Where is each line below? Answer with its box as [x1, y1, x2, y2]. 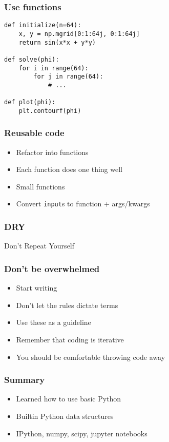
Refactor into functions [16, 146, 89, 157]
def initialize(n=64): [4, 22, 81, 29]
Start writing [16, 282, 57, 293]
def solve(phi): [4, 55, 59, 63]
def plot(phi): [4, 99, 56, 106]
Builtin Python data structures [16, 410, 114, 421]
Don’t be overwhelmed [4, 262, 100, 275]
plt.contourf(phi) [18, 107, 81, 114]
